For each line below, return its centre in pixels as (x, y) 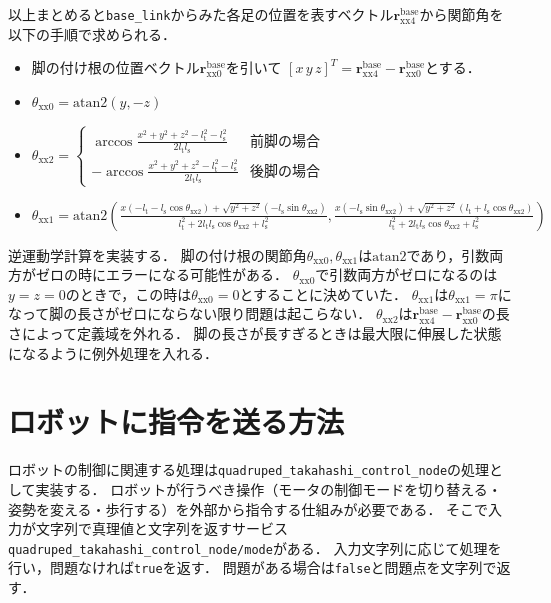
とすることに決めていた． (323, 293)
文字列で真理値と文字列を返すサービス (161, 528)
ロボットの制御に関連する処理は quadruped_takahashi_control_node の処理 (249, 469)
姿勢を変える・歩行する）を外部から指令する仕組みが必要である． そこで (248, 508)
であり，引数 (448, 254)
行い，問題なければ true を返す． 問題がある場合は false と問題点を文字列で (252, 567)
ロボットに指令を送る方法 (176, 421)
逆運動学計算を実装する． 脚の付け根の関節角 (157, 254)
